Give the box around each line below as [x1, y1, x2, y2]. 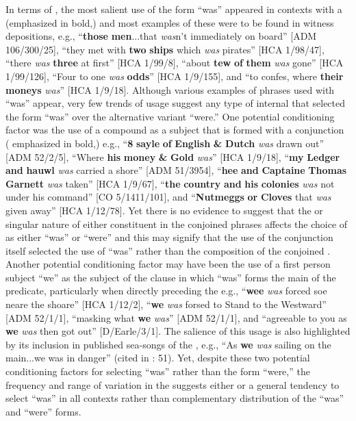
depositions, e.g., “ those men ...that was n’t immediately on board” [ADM [5, 29, 317, 43]
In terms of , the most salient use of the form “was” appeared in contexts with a [5, 2, 342, 16]
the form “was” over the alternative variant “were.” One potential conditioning [5, 109, 335, 123]
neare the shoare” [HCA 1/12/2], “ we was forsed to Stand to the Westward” [5, 297, 327, 311]
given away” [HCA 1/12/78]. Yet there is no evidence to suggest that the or [5, 203, 323, 217]
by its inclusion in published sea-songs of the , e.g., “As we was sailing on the [5, 337, 331, 351]
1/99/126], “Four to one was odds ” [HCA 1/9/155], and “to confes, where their [5, 68, 344, 83]
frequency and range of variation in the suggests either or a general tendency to [5, 377, 340, 392]
